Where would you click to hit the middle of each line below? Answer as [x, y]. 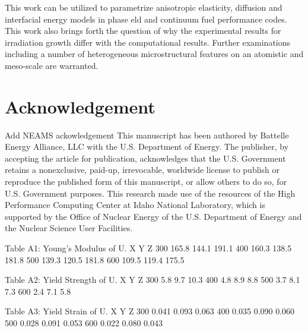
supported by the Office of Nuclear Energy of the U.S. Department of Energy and [153, 216]
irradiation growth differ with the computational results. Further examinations [148, 42]
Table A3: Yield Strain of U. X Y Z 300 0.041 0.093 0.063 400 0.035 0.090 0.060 [150, 311]
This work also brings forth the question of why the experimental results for [143, 31]
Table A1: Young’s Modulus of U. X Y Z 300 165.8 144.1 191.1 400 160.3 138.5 [148, 248]
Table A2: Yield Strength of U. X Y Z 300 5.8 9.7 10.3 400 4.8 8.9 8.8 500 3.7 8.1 [153, 280]
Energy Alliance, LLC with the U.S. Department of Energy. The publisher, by [147, 146]
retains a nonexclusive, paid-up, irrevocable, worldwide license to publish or [142, 170]
